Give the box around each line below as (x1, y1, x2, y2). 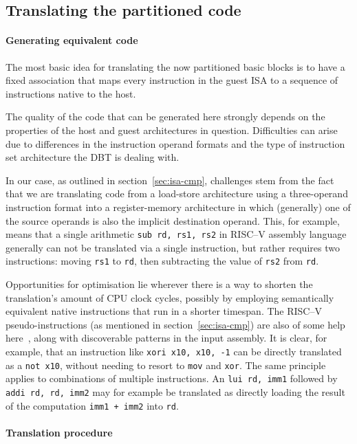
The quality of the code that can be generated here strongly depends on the (6, 109, 325, 124)
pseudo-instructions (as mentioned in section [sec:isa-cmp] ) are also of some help (6, 317, 345, 331)
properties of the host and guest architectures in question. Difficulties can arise (6, 122, 338, 137)
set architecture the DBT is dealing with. (6, 150, 180, 164)
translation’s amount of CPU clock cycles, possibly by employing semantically (6, 290, 334, 304)
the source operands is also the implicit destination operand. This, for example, (6, 213, 340, 227)
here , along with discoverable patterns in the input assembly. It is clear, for (6, 331, 327, 345)
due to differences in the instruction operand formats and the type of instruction (6, 136, 345, 151)
